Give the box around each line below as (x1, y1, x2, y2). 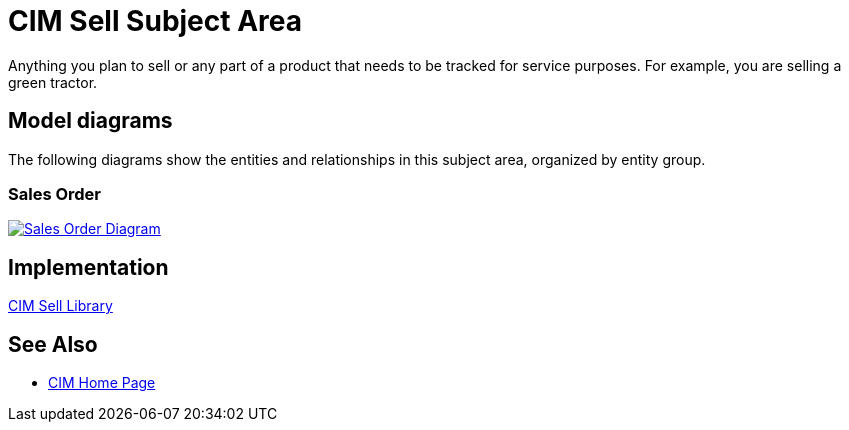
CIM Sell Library (8, 297, 113, 315)
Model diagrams (8, 108, 173, 134)
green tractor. (8, 73, 98, 91)
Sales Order (8, 183, 102, 204)
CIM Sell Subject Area (8, 4, 302, 38)
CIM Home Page (48, 374, 156, 392)
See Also (8, 331, 98, 357)
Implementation (8, 254, 169, 280)
